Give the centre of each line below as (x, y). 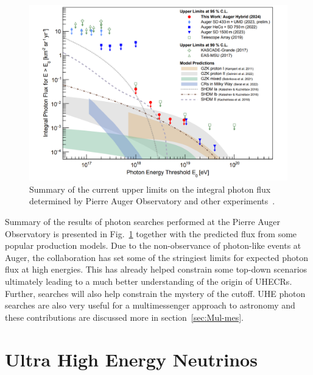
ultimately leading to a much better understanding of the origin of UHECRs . (149, 281)
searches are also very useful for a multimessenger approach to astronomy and (150, 305)
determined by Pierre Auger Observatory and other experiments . (152, 201)
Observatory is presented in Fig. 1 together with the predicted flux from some (151, 233)
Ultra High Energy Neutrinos (131, 359)
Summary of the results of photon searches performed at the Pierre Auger (142, 221)
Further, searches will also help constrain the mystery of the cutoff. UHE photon (155, 293)
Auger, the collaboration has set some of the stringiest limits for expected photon (156, 257)
